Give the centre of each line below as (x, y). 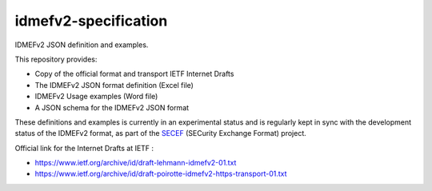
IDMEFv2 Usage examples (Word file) (96, 97)
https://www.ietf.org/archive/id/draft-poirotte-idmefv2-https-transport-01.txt (161, 174)
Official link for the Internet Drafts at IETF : (84, 148)
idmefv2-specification (91, 21)
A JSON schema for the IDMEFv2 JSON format (112, 107)
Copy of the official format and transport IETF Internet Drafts (134, 74)
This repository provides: (56, 59)
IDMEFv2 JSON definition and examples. (82, 45)
